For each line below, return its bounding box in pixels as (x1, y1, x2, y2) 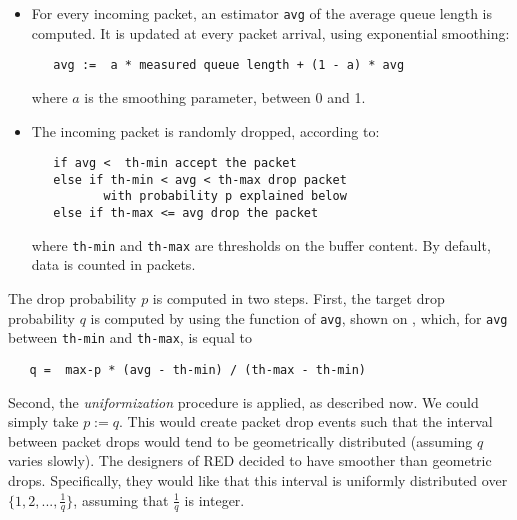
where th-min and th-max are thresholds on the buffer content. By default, (31, 234, 491, 255)
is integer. (184, 489, 245, 510)
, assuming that (73, 489, 169, 510)
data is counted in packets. (31, 254, 196, 275)
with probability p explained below (103, 189, 347, 204)
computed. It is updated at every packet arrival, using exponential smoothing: (31, 22, 510, 43)
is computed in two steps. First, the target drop (152, 287, 445, 308)
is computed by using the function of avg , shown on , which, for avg (90, 307, 508, 328)
